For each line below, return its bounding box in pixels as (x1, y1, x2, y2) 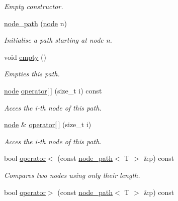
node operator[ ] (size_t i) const (4, 85, 102, 95)
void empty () (4, 51, 47, 62)
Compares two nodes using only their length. (4, 169, 140, 180)
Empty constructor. (4, 1, 63, 11)
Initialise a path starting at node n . (4, 35, 112, 45)
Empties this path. (4, 68, 60, 79)
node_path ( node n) (4, 18, 67, 28)
